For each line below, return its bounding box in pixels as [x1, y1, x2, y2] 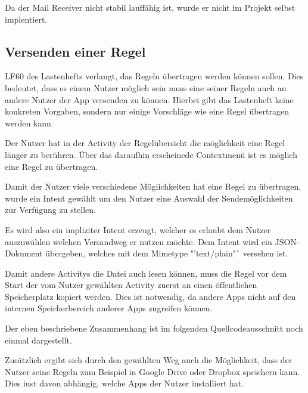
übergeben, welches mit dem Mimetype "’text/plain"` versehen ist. [45, 247, 288, 259]
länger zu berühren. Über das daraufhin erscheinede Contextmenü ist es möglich [5, 148, 297, 160]
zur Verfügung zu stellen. [5, 203, 97, 216]
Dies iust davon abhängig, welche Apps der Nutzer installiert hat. [5, 377, 244, 389]
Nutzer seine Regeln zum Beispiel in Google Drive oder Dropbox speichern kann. [5, 365, 300, 377]
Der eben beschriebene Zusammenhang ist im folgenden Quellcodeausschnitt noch [5, 322, 303, 335]
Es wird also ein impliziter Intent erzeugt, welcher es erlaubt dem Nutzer [5, 223, 271, 236]
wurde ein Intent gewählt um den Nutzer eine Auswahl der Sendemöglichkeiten [5, 191, 293, 204]
